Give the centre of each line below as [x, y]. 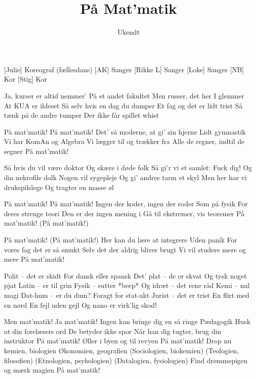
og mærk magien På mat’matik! [52, 370]
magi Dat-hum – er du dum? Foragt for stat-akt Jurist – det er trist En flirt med [127, 295]
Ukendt [128, 32]
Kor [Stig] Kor [26, 79]
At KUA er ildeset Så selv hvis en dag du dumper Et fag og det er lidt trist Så [123, 105]
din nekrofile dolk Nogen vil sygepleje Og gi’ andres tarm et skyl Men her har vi [126, 177]
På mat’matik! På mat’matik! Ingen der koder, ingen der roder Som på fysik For [126, 204]
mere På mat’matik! [34, 259]
